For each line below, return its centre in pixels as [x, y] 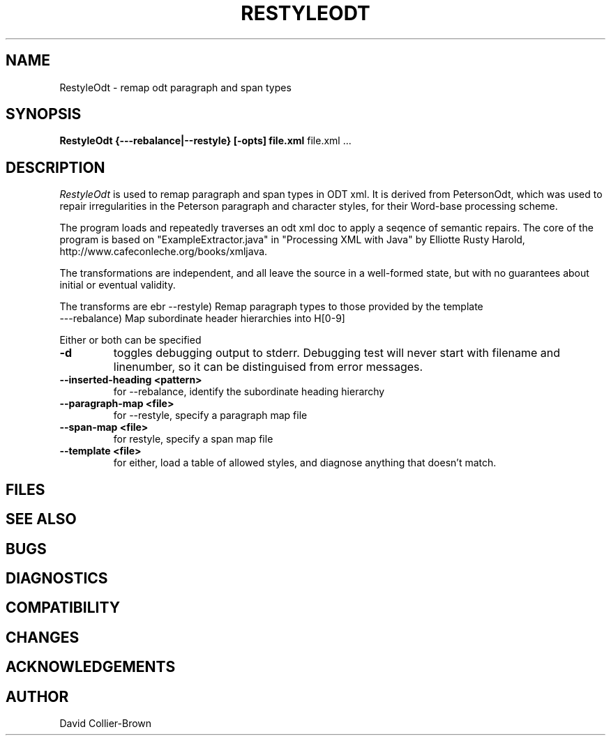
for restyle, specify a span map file [193, 439]
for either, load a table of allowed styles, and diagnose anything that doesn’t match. [305, 463]
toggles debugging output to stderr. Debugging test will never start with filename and [337, 353]
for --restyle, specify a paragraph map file [210, 415]
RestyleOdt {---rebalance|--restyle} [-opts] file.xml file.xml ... [205, 141]
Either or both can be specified [130, 340]
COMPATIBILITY [63, 608]
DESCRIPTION [55, 167]
